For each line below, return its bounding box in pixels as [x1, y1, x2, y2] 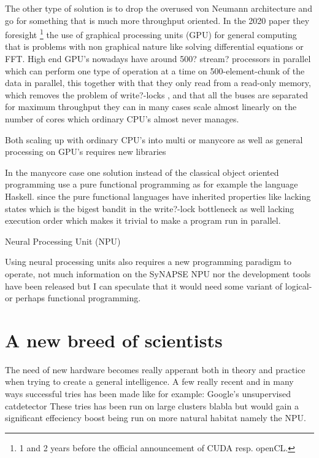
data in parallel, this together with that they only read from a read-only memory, [5, 76, 311, 89]
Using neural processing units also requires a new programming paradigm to [5, 255, 292, 268]
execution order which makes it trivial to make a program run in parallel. [5, 214, 281, 227]
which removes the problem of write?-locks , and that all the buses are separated [5, 88, 309, 101]
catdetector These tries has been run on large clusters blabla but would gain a [5, 399, 299, 412]
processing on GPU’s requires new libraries [5, 145, 166, 158]
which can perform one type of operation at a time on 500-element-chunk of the [5, 64, 305, 77]
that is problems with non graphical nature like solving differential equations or [5, 40, 304, 53]
